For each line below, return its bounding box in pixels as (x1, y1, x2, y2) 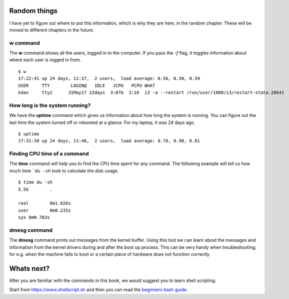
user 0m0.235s (18, 207, 71, 213)
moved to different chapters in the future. (9, 27, 94, 33)
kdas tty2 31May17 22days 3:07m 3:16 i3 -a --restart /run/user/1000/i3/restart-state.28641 (18, 90, 284, 95)
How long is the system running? (9, 102, 91, 109)
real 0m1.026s (18, 201, 71, 206)
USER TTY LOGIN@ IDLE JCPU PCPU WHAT (18, 83, 155, 88)
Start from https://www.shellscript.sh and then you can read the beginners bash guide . (9, 286, 188, 293)
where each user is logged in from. (9, 57, 81, 63)
